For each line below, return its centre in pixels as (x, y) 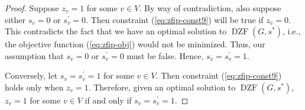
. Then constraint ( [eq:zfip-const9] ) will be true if (175, 19)
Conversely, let (31, 75)
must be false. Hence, (165, 55)
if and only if (108, 100)
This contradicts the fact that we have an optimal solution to (116, 31)
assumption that (34, 55)
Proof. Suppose (32, 8)
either (15, 19)
